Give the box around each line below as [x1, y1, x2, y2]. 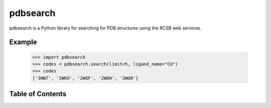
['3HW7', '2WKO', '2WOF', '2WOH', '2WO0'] [32, 75, 139, 81]
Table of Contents [9, 90, 67, 98]
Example [9, 38, 37, 46]
